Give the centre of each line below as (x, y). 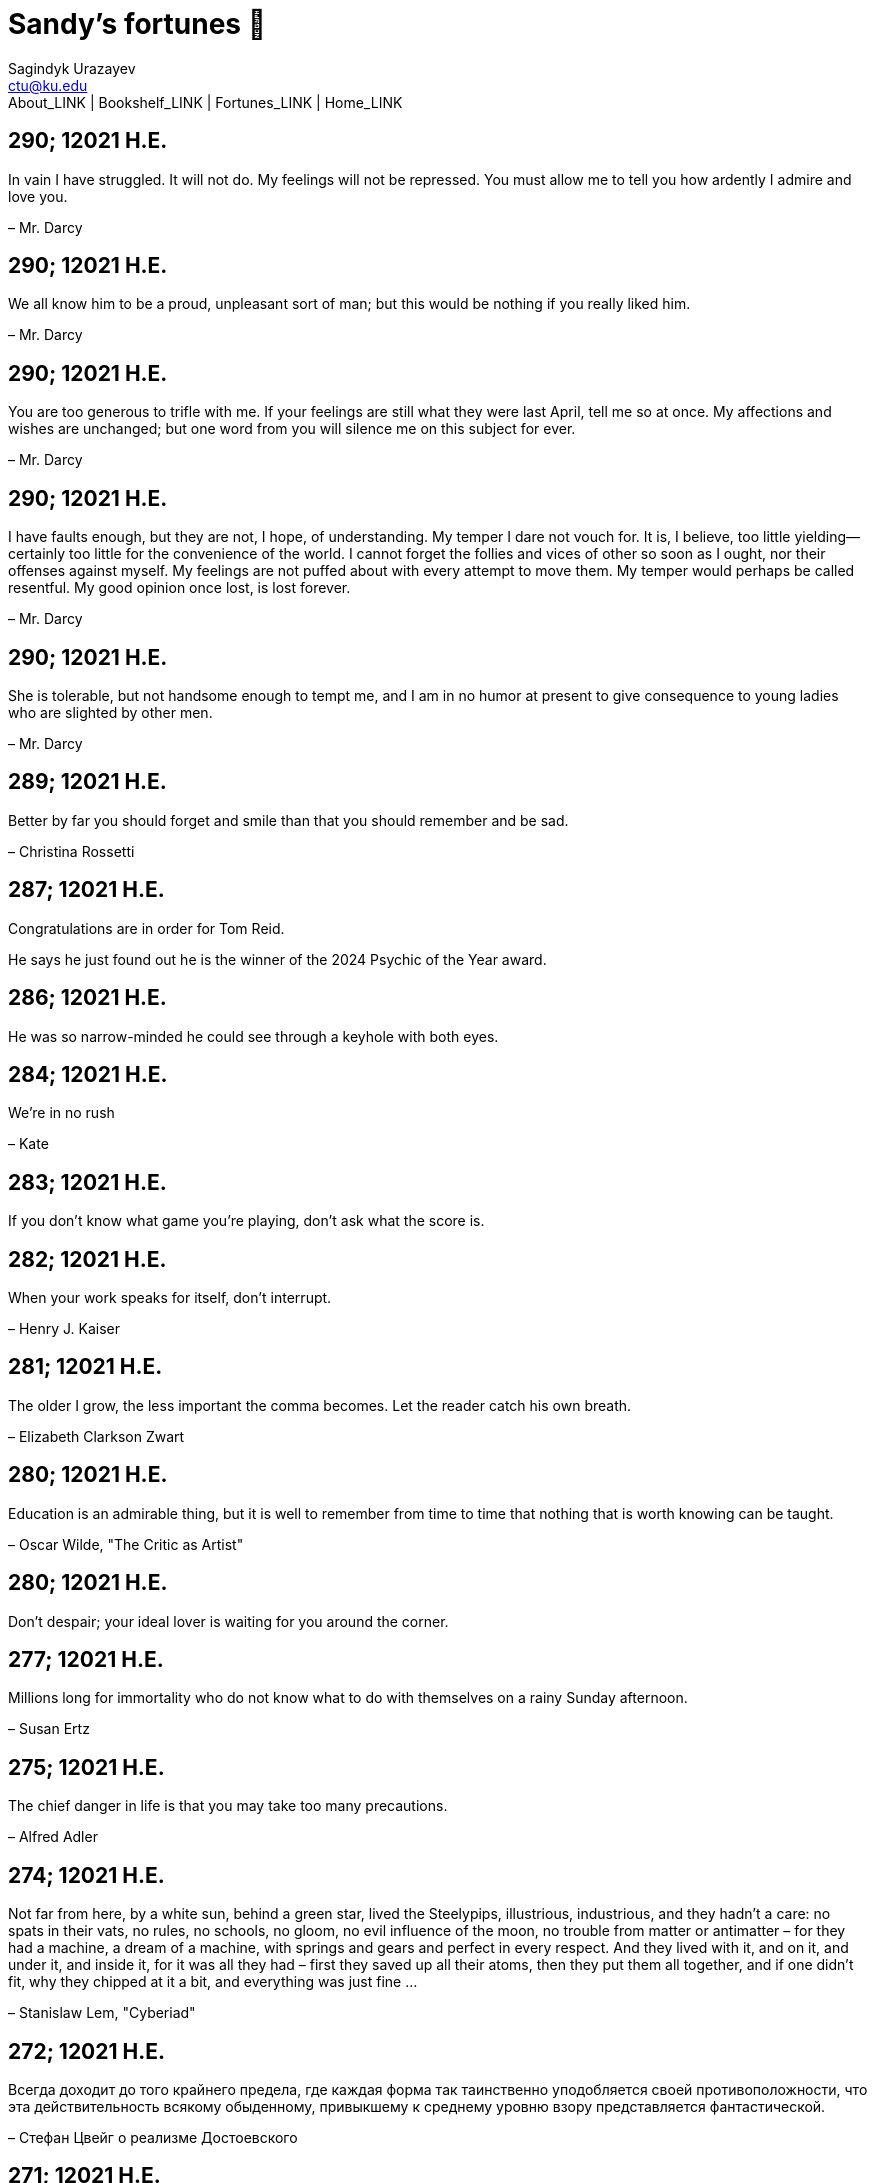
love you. (38, 196)
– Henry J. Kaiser (64, 1329)
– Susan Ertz (49, 1729)
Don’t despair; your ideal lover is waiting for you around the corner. (228, 1621)
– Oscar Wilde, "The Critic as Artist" (126, 1544)
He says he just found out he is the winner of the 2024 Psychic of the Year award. (277, 959)
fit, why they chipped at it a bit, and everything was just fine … (213, 1982)
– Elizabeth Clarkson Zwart (96, 1436)
